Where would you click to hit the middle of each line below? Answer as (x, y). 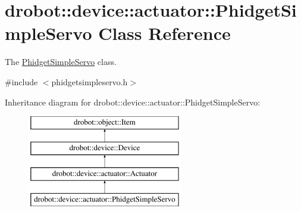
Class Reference (164, 33)
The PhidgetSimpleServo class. (61, 62)
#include (21, 81)
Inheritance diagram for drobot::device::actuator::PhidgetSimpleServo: (133, 102)
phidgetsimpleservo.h (90, 81)
